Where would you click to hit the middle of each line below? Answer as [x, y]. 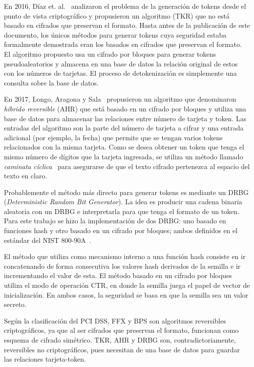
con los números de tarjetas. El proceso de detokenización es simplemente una [120, 73]
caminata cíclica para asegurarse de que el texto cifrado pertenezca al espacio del [127, 166]
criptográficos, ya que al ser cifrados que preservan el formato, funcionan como [121, 330]
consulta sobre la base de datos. [51, 82]
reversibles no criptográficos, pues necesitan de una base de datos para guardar [122, 349]
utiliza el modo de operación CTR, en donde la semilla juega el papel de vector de [127, 285]
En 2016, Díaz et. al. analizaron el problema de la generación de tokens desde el [125, 6]
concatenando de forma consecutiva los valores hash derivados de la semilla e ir [122, 266]
